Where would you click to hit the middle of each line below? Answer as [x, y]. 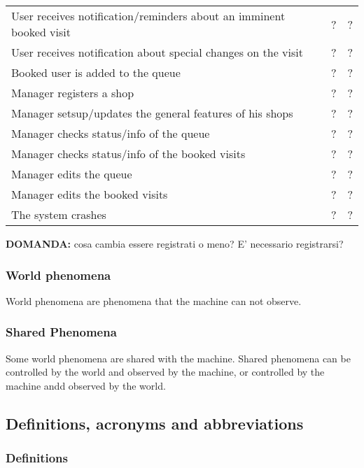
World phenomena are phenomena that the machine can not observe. [154, 300]
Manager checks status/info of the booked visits [128, 154]
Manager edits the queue [72, 174]
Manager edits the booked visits [90, 194]
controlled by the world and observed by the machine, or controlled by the [165, 372]
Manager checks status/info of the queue [111, 133]
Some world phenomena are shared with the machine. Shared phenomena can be [178, 358]
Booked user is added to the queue [96, 72]
